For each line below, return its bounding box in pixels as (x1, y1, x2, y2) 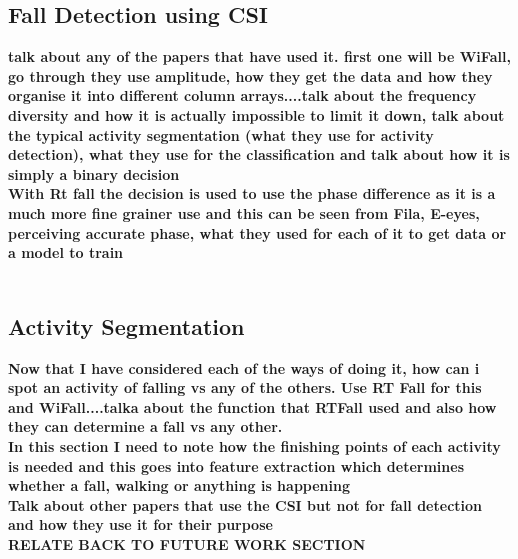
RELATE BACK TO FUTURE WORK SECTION (8, 533, 366, 554)
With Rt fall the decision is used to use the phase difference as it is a (8, 183, 496, 204)
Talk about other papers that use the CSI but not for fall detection (8, 494, 483, 515)
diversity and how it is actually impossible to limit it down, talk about (8, 104, 505, 125)
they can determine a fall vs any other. (8, 416, 283, 437)
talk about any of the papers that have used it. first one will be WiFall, (8, 46, 511, 67)
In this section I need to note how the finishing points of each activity (8, 435, 501, 456)
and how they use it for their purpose (8, 514, 273, 535)
